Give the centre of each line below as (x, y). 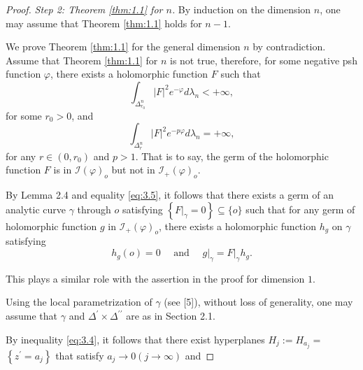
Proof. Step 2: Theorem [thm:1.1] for (84, 9)
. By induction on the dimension (241, 9)
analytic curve (36, 209)
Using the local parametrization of (79, 302)
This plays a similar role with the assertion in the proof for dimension (155, 278)
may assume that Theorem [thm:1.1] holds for (104, 23)
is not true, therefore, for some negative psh (263, 60)
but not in (133, 170)
